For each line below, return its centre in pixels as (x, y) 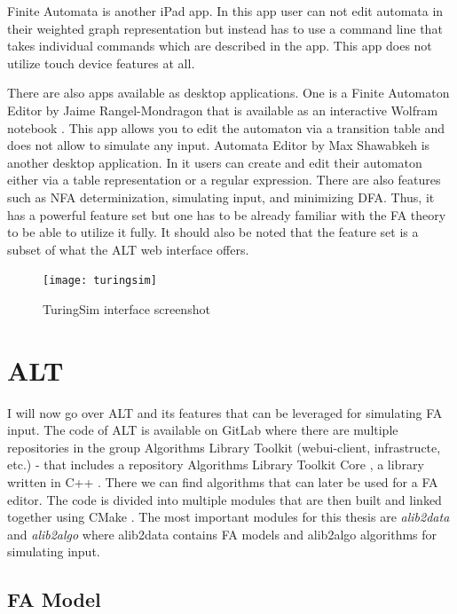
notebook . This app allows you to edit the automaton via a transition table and (226, 127)
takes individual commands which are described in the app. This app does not (220, 46)
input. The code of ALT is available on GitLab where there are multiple (203, 430)
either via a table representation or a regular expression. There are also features (224, 180)
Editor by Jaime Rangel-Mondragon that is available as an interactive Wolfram (223, 110)
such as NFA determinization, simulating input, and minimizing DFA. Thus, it (221, 197)
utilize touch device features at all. (101, 63)
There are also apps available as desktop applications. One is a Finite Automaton (228, 93)
